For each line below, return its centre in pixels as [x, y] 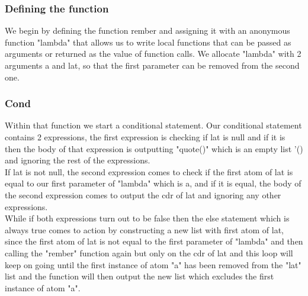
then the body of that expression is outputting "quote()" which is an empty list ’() [154, 148]
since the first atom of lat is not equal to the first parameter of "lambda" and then [154, 241]
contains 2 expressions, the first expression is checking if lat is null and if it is [145, 137]
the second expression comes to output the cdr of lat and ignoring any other [143, 194]
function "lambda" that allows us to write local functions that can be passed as [148, 42]
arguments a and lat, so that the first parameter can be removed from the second [152, 65]
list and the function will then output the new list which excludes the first [139, 276]
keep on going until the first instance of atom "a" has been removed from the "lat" [153, 264]
